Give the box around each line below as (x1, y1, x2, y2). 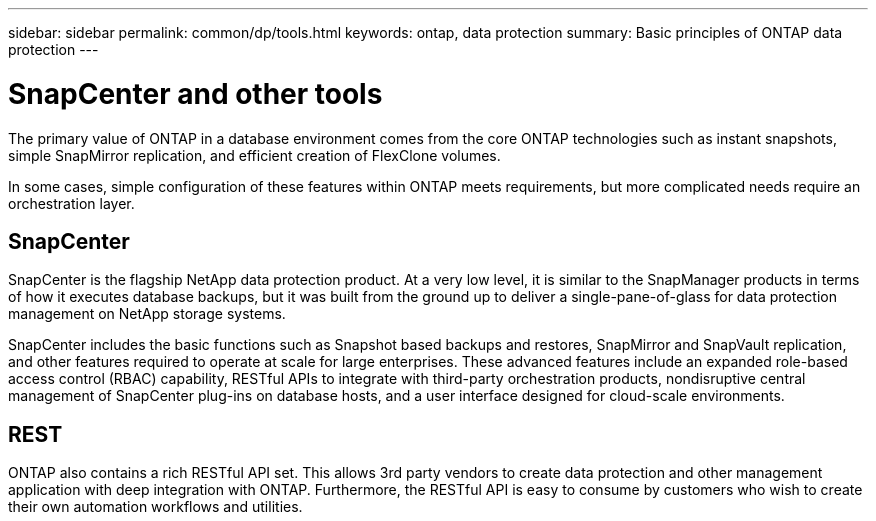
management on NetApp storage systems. (8, 305, 286, 323)
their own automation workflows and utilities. (8, 498, 303, 516)
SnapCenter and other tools (8, 76, 383, 111)
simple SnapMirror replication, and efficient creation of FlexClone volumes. (8, 146, 501, 164)
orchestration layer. (8, 194, 135, 212)
